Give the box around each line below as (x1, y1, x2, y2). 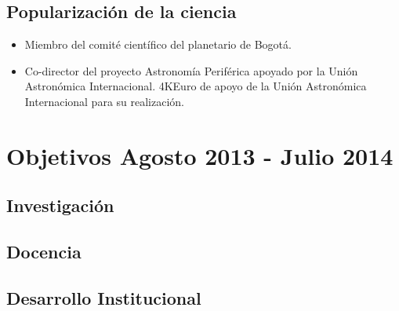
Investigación (6, 193, 114, 218)
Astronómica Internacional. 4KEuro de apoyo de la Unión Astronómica (24, 78, 367, 94)
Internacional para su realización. (24, 93, 185, 109)
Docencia (6, 240, 82, 264)
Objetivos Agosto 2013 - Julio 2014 (6, 139, 394, 171)
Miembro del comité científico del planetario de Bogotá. (24, 36, 292, 53)
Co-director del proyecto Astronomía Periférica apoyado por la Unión (24, 62, 358, 79)
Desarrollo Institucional (6, 285, 201, 309)
